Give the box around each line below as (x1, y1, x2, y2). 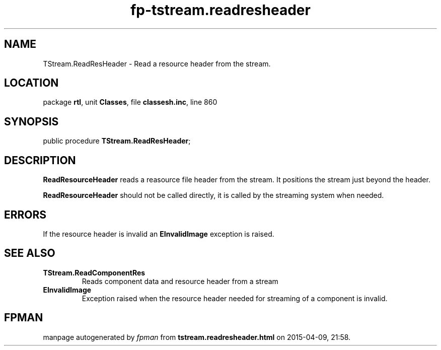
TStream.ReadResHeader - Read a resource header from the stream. (43, 59, 271, 68)
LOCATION (4, 77, 59, 90)
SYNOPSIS (4, 115, 59, 128)
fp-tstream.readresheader (130, 2, 311, 19)
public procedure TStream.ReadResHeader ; (43, 136, 191, 146)
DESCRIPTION (4, 154, 76, 167)
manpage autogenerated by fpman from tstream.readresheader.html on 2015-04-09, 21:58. (43, 332, 351, 341)
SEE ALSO (4, 247, 55, 260)
